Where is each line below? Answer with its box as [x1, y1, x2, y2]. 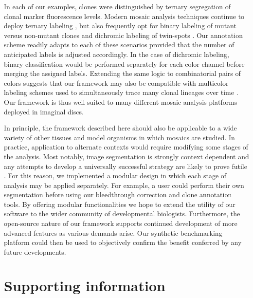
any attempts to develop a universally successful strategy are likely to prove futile [4, 161, 247, 171]
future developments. [4, 246, 66, 257]
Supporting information [4, 275, 165, 295]
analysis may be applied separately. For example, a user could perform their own [4, 180, 244, 190]
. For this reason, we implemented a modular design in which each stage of [4, 170, 227, 181]
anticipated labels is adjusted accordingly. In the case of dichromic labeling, [4, 49, 229, 59]
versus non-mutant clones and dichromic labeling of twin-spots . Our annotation [4, 30, 243, 40]
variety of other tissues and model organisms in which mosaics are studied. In [4, 132, 235, 142]
